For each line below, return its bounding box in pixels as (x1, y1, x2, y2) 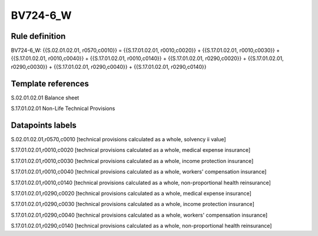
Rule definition (11, 31, 66, 41)
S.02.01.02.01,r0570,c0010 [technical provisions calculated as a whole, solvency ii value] (11, 136, 226, 143)
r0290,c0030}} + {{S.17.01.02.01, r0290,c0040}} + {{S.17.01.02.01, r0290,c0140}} (11, 63, 207, 70)
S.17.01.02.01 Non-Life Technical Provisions (11, 105, 115, 112)
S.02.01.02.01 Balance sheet (11, 94, 79, 101)
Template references (11, 78, 90, 88)
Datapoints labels (11, 120, 77, 130)
